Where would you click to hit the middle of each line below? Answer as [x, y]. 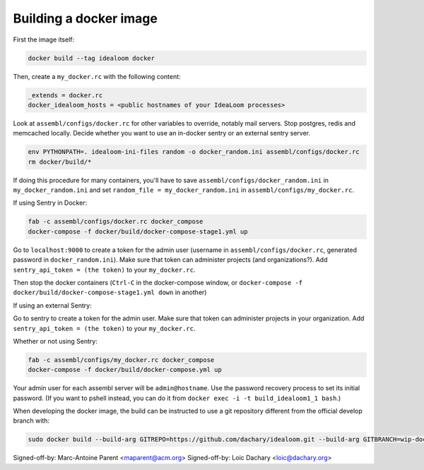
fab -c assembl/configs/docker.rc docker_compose [116, 222]
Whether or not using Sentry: [55, 341]
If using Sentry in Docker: [50, 203]
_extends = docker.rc [65, 95]
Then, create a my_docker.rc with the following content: [97, 76]
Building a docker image [86, 18]
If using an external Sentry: [52, 305]
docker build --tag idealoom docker [92, 58]
